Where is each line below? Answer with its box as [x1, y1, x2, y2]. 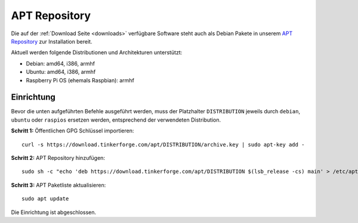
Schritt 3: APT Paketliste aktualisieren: [11, 181, 106, 188]
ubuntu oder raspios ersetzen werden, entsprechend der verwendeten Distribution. [11, 116, 221, 123]
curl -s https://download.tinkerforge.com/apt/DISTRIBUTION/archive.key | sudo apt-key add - [21, 141, 305, 148]
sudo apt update [21, 196, 69, 202]
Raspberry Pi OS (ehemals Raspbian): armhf [26, 76, 134, 83]
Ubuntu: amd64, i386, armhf [26, 69, 96, 76]
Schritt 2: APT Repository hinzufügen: [11, 154, 106, 161]
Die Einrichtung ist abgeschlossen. [11, 209, 97, 216]
